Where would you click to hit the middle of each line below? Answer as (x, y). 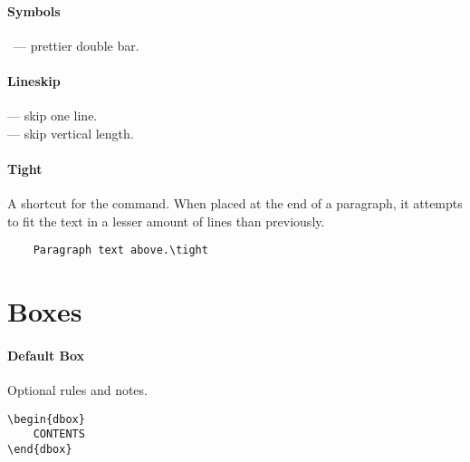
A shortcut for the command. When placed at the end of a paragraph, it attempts (235, 203)
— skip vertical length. (71, 133)
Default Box (46, 355)
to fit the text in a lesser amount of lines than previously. (166, 221)
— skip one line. (53, 115)
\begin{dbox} (46, 419)
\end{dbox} (40, 450)
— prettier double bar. (76, 45)
